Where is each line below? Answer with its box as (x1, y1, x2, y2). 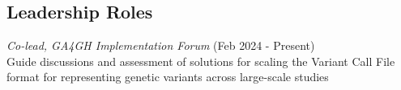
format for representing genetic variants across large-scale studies (6, 68, 329, 85)
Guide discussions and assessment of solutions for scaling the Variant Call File (6, 52, 395, 69)
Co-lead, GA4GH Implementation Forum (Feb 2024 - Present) (6, 37, 315, 54)
